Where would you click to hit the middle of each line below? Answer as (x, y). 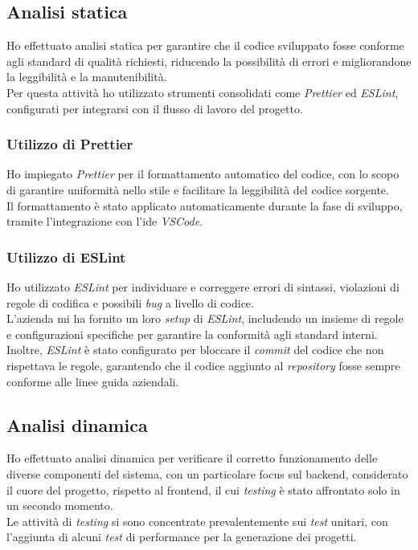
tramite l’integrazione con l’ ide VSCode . (105, 221)
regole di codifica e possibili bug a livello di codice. (130, 302)
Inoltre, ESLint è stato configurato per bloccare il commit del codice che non (195, 350)
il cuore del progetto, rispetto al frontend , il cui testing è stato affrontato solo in (203, 489)
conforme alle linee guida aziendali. (93, 381)
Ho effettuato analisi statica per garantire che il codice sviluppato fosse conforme (205, 45)
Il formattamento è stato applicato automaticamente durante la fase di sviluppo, (205, 205)
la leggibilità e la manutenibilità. (87, 77)
